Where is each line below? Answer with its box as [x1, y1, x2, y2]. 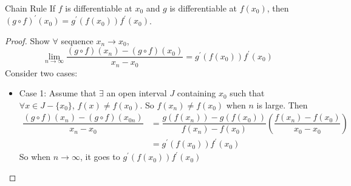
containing [177, 87, 216, 99]
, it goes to [80, 150, 120, 163]
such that [230, 87, 265, 99]
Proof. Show [5, 34, 50, 47]
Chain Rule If [5, 2, 56, 14]
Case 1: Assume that [19, 87, 97, 99]
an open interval [106, 87, 167, 99]
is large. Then [256, 98, 308, 111]
